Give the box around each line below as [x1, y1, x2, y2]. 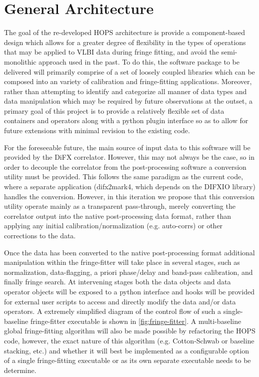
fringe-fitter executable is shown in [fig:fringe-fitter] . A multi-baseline [30, 315, 241, 326]
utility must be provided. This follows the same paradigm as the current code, [4, 171, 243, 182]
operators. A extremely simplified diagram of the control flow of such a [4, 306, 221, 316]
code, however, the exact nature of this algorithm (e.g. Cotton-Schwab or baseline [4, 335, 254, 345]
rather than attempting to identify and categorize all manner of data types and [4, 86, 247, 96]
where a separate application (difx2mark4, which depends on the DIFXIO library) [4, 181, 255, 192]
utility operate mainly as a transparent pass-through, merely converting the [4, 201, 235, 211]
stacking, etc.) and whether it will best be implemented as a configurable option [4, 345, 249, 355]
